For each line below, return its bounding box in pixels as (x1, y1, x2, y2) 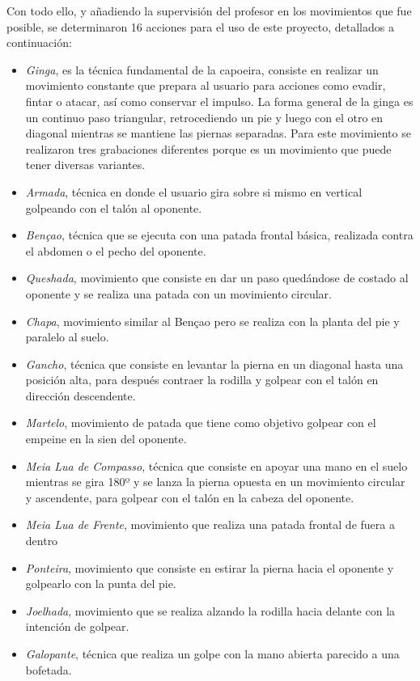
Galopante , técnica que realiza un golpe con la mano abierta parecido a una (25, 645, 400, 662)
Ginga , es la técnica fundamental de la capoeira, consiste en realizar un (25, 61, 379, 78)
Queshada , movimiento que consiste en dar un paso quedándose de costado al (25, 269, 409, 286)
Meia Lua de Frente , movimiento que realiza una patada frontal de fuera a (25, 516, 395, 533)
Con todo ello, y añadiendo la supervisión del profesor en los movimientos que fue (6, 2, 412, 19)
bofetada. (25, 661, 72, 678)
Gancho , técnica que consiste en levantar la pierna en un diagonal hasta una (25, 355, 404, 372)
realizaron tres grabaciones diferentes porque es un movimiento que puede (25, 140, 392, 157)
